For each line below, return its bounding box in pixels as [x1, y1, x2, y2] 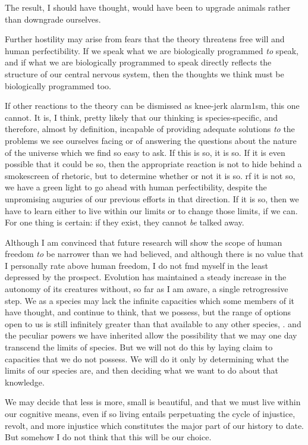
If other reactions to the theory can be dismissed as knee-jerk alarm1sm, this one [5, 99, 300, 112]
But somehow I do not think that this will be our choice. [5, 431, 212, 443]
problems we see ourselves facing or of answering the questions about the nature [5, 134, 297, 146]
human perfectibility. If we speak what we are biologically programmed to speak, [5, 44, 298, 57]
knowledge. [5, 375, 45, 388]
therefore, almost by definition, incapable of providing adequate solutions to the [5, 123, 295, 135]
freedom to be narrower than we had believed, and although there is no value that [5, 247, 304, 260]
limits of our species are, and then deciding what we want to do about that [5, 364, 278, 377]
